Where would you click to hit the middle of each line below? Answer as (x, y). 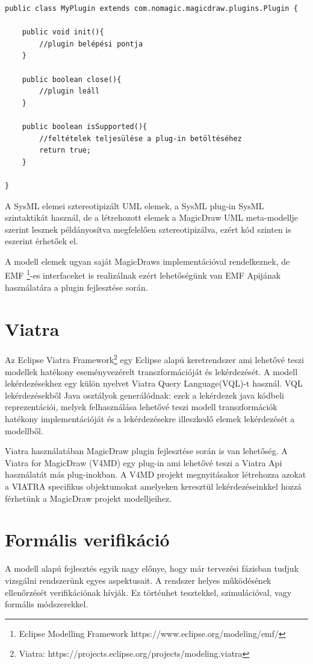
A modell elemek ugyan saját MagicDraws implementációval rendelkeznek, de (147, 261)
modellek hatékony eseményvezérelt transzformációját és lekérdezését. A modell (151, 371)
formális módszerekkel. (47, 604)
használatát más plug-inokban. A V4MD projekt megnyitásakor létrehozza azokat (156, 474)
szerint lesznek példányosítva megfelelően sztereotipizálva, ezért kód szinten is (148, 229)
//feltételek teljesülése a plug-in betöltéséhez (141, 138)
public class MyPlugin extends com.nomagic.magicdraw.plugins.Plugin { (151, 8)
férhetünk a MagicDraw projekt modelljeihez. (88, 498)
